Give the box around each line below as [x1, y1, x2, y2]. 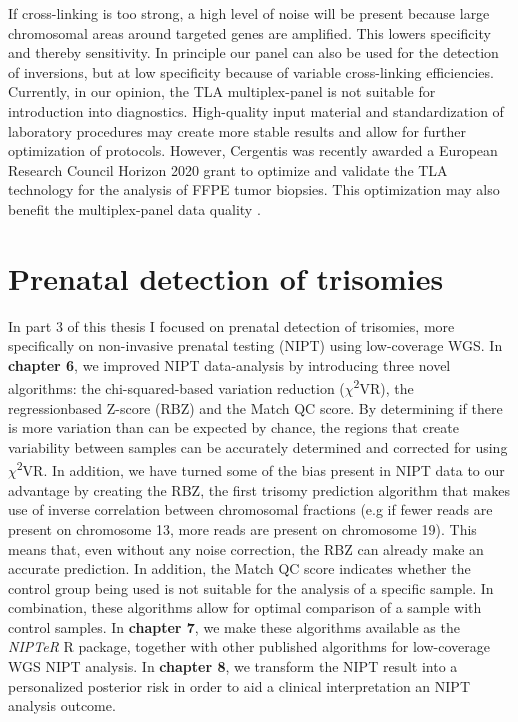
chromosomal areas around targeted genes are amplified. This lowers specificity [8, 22, 491, 43]
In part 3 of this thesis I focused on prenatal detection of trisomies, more [8, 315, 455, 336]
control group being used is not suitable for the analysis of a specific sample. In [8, 577, 494, 598]
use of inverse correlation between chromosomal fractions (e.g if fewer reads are [8, 499, 493, 520]
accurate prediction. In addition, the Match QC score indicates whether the [8, 558, 471, 579]
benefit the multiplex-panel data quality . [8, 198, 261, 219]
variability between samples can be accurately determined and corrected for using [8, 436, 508, 457]
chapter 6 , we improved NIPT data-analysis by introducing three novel [8, 354, 451, 375]
